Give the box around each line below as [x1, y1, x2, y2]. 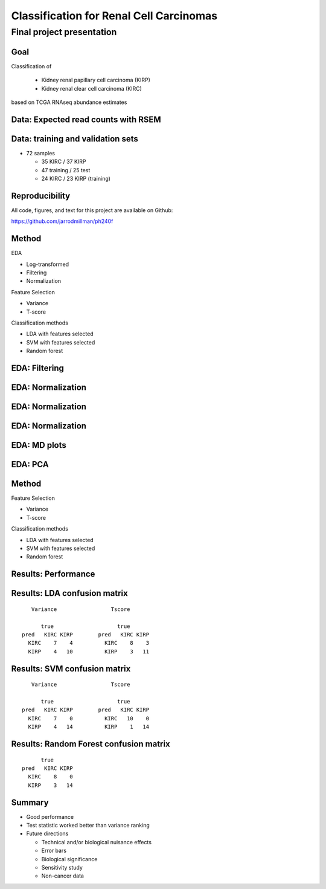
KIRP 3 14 [28, 781, 73, 789]
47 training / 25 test [41, 166, 91, 173]
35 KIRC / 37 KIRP [41, 158, 86, 166]
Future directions [26, 830, 69, 837]
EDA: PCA [11, 459, 49, 470]
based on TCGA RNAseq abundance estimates [11, 99, 127, 106]
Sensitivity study [41, 864, 83, 871]
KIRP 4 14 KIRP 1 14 [28, 723, 150, 731]
